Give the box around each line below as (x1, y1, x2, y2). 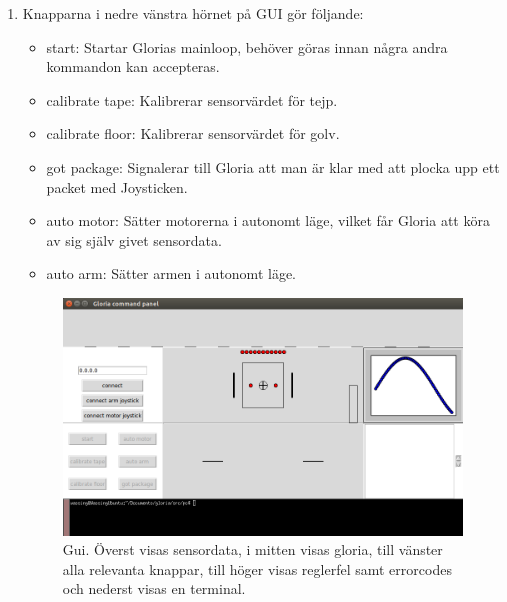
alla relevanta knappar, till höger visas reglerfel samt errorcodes (62, 558, 452, 579)
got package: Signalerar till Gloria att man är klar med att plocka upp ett (46, 156, 500, 177)
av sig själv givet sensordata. (46, 229, 222, 250)
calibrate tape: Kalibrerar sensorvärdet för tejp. (46, 89, 338, 110)
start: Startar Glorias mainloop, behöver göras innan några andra (46, 36, 448, 57)
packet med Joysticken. (46, 176, 188, 197)
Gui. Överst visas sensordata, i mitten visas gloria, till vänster (62, 539, 443, 560)
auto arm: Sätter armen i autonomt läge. (46, 263, 296, 284)
